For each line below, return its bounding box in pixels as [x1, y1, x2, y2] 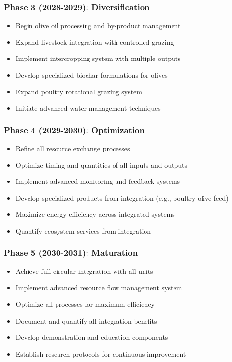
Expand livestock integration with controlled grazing [15, 36, 174, 47]
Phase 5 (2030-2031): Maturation [4, 246, 138, 259]
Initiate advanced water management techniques [15, 103, 161, 113]
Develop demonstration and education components [15, 332, 168, 342]
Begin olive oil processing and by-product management [15, 20, 181, 30]
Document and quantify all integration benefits [15, 315, 157, 326]
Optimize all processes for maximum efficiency [15, 299, 155, 309]
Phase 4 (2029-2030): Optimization [4, 123, 145, 136]
